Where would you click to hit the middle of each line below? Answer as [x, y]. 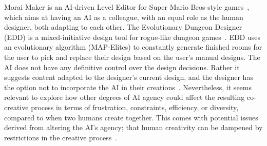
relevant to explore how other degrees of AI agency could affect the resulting [125, 97]
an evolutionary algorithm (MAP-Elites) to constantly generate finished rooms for [133, 47]
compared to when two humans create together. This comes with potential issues [131, 117]
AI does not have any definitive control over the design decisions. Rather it [122, 67]
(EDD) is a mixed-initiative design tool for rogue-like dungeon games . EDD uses [132, 37]
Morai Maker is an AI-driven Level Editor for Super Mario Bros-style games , [127, 7]
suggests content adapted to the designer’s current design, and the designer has [129, 77]
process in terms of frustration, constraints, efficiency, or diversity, [135, 107]
